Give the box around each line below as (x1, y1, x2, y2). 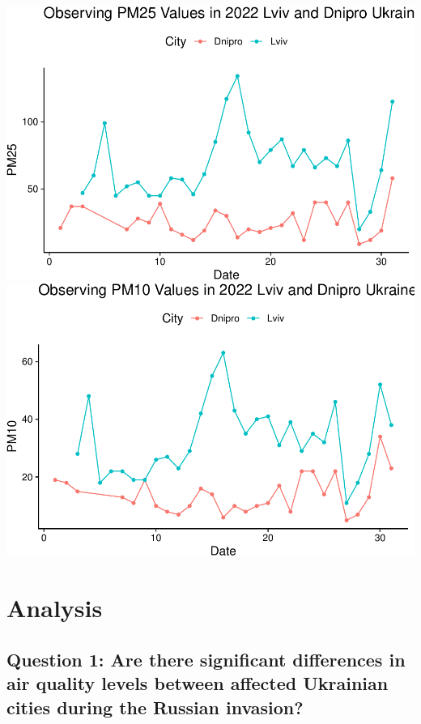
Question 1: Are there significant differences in (6, 646, 406, 671)
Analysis (6, 591, 103, 624)
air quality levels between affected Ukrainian (6, 671, 389, 696)
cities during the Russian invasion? (6, 694, 304, 719)
